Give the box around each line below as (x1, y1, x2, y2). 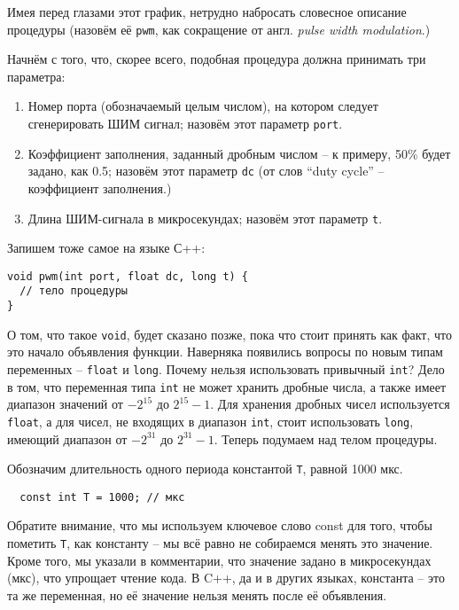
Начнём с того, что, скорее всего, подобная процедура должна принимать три (7, 50, 426, 68)
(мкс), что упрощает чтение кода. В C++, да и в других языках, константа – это (7, 568, 445, 587)
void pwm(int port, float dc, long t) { (7, 270, 249, 283)
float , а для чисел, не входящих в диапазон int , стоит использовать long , (7, 411, 414, 430)
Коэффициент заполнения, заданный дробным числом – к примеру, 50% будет (27, 144, 451, 162)
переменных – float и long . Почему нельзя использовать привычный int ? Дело (7, 360, 445, 378)
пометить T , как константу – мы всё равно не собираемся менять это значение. (7, 534, 433, 552)
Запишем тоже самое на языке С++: (7, 239, 206, 257)
